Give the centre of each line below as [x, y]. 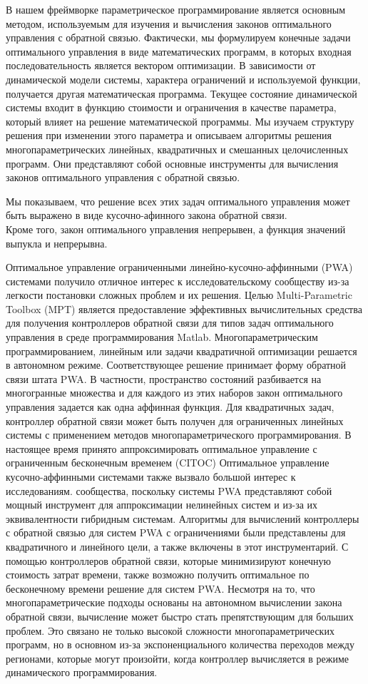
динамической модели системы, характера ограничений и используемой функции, [183, 79]
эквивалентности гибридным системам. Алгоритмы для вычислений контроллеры [183, 518]
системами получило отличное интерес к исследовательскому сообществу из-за [178, 281]
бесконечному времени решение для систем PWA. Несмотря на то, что [160, 588]
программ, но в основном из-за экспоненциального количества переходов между [180, 644]
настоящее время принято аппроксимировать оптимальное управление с [162, 448]
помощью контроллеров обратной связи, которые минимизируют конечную [169, 560]
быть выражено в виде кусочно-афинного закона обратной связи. [147, 215]
